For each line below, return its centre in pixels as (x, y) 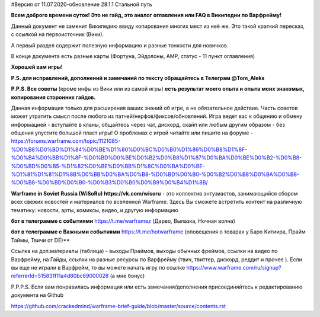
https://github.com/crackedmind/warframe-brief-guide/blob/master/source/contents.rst (119, 306)
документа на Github (37, 295)
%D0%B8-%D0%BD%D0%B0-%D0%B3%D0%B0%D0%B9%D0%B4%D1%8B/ (109, 182)
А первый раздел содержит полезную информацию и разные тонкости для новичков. (120, 45)
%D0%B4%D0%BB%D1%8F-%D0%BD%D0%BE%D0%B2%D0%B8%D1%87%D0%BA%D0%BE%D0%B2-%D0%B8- (156, 158)
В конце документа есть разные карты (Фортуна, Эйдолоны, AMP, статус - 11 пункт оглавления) (133, 56)
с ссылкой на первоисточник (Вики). (57, 34)
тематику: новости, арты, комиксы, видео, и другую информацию (95, 210)
